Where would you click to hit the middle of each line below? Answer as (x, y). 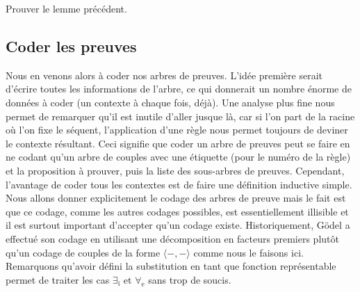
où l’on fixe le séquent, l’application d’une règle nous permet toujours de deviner (177, 130)
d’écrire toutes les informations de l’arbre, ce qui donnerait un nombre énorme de (179, 89)
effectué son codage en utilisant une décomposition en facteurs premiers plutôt (172, 238)
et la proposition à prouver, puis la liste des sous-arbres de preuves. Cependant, (175, 170)
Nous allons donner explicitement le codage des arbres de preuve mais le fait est (176, 198)
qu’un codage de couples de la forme (83, 252)
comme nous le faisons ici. (248, 252)
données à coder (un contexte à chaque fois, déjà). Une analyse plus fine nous (170, 102)
